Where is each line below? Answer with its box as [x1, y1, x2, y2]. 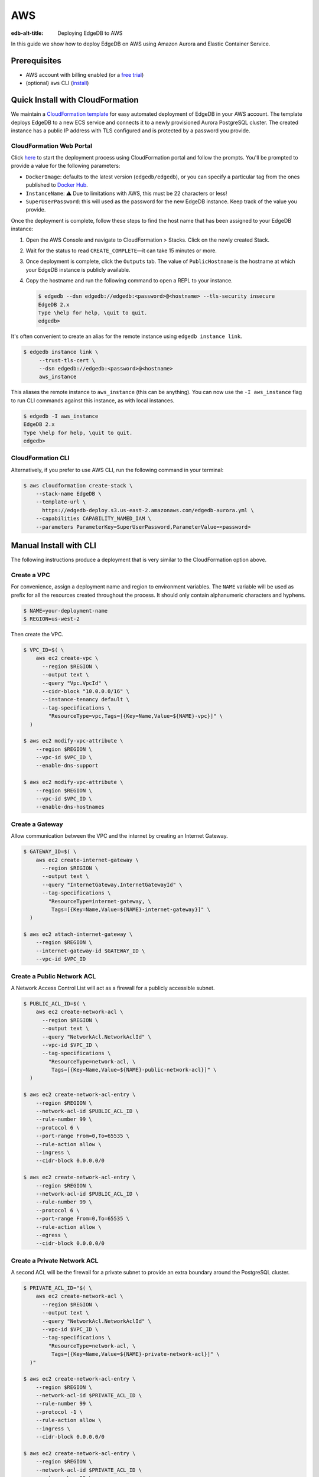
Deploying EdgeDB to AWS [57, 30, 123, 37]
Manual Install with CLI [11, 541, 97, 551]
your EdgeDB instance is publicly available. [25, 266, 131, 273]
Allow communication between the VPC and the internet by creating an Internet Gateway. [11, 832, 228, 840]
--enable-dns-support [35, 762, 99, 769]
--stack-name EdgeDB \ [35, 490, 102, 497]
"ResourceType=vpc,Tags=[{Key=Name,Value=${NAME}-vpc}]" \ [48, 713, 223, 720]
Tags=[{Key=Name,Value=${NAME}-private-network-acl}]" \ [51, 1351, 220, 1358]
